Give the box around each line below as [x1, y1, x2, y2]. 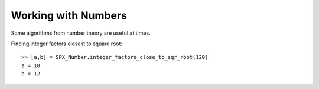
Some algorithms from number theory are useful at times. [11, 29, 151, 37]
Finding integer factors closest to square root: [11, 40, 122, 47]
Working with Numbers [11, 9, 127, 22]
